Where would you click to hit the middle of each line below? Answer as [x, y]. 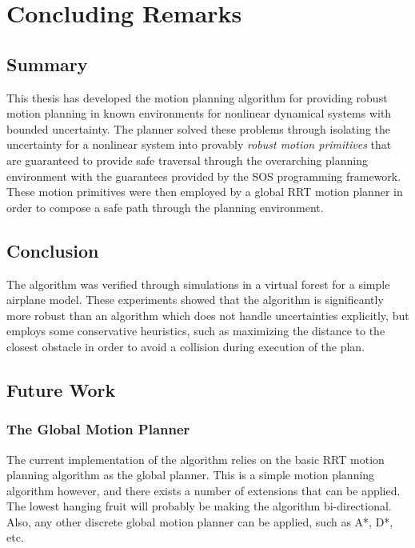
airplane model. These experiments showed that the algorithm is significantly [195, 300]
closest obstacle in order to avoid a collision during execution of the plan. [186, 346]
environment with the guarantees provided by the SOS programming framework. [204, 176]
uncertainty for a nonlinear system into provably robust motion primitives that [199, 144]
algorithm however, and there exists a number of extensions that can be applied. [204, 490]
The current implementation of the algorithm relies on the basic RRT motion [196, 459]
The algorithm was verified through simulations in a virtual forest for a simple [198, 284]
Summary [47, 64]
